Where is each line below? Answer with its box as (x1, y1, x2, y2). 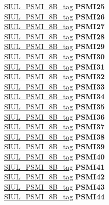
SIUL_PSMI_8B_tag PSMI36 (4, 111, 105, 122)
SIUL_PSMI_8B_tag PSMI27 (4, 21, 105, 32)
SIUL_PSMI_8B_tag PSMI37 (4, 121, 105, 132)
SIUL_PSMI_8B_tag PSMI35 (4, 101, 105, 111)
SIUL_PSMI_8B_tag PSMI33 (4, 81, 105, 92)
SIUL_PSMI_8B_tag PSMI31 (4, 61, 105, 72)
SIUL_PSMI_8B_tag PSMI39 (4, 141, 105, 152)
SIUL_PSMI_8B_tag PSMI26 (4, 11, 105, 21)
